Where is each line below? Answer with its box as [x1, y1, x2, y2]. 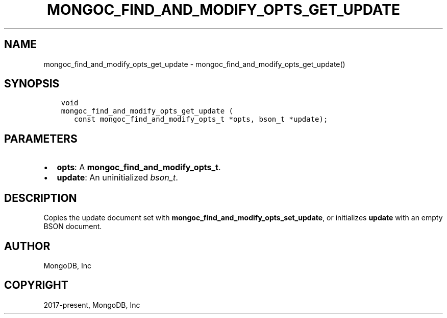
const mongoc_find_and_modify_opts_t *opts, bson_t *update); [74, 115, 328, 124]
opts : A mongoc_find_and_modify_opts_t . [57, 162, 221, 173]
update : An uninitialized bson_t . [57, 172, 178, 183]
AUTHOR [4, 239, 51, 253]
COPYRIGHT [4, 279, 68, 292]
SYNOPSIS [4, 77, 60, 90]
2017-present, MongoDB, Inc [43, 300, 140, 309]
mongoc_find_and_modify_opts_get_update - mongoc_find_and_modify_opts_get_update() [43, 59, 345, 69]
